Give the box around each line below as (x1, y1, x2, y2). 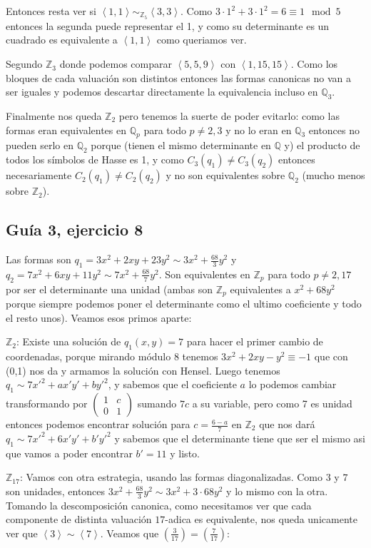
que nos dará (259, 417, 315, 432)
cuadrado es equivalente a (6, 32, 118, 47)
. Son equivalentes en (158, 266, 250, 281)
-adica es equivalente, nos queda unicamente (165, 512, 357, 527)
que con (314, 349, 348, 364)
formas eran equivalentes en (6, 122, 126, 137)
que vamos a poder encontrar (6, 445, 133, 460)
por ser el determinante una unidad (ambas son (6, 281, 213, 296)
